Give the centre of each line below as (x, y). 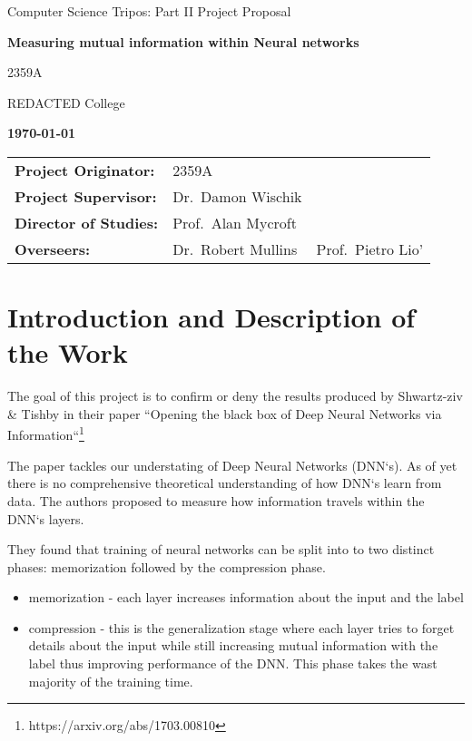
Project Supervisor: (86, 196)
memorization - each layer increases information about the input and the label (246, 597)
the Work (68, 352)
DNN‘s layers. (46, 518)
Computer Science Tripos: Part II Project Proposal (149, 11)
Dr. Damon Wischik (237, 196)
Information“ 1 (46, 434)
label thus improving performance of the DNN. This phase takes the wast (233, 663)
